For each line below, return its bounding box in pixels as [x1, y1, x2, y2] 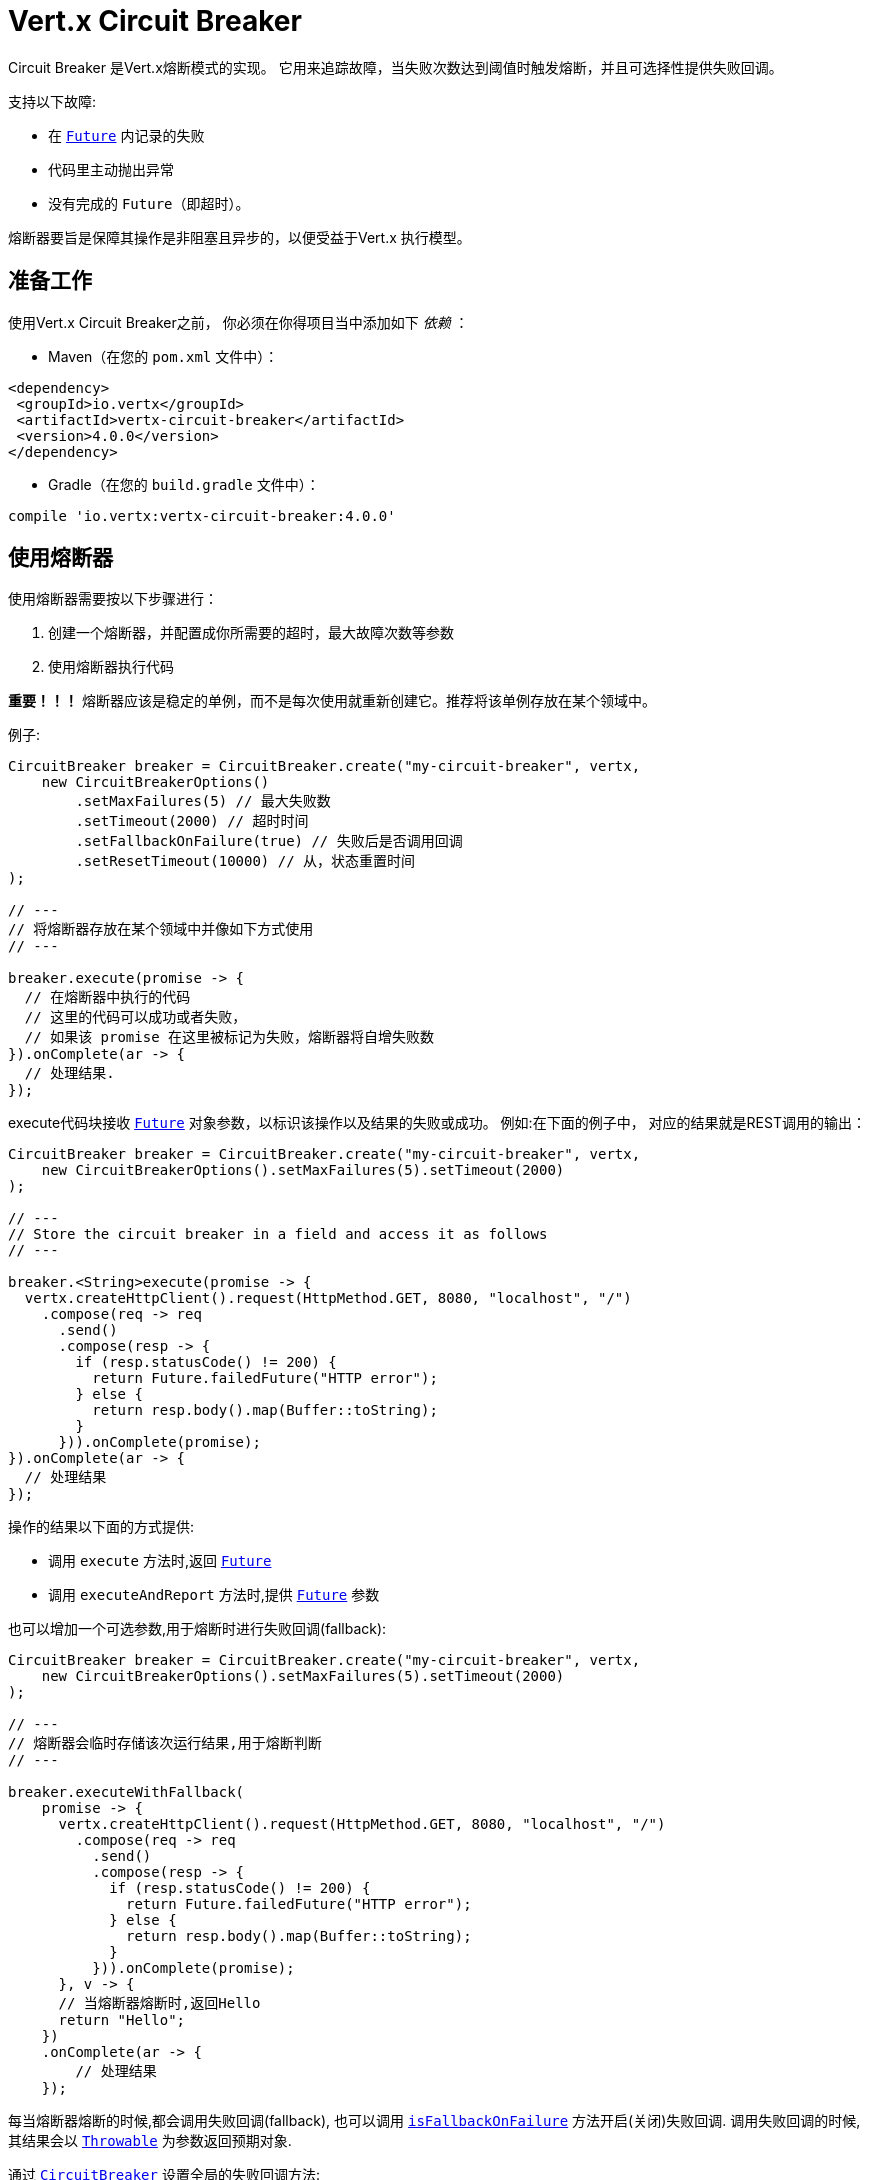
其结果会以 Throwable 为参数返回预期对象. [8, 2132, 292, 2150]
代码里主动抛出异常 [48, 160, 174, 178]
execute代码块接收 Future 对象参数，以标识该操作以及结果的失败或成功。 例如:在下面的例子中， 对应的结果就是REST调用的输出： [8, 1114, 866, 1132]
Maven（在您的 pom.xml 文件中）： [48, 347, 279, 365]
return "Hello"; [58, 2012, 186, 2029]
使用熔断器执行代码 [48, 658, 174, 676]
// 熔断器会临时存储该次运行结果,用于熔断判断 [8, 1735, 322, 1752]
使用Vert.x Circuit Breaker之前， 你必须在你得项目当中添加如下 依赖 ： [8, 313, 469, 331]
